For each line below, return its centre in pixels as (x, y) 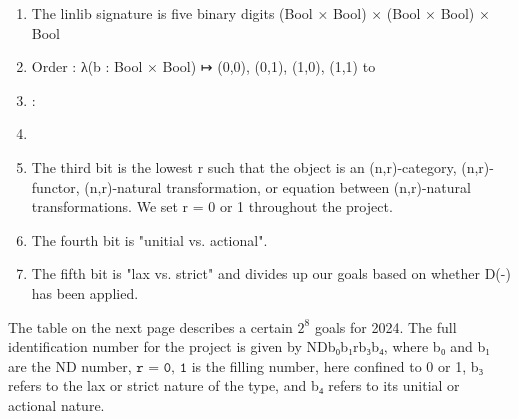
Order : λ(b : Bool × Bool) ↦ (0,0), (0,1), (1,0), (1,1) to (203, 66)
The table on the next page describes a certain (150, 326)
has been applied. (85, 292)
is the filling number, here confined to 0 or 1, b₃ (337, 365)
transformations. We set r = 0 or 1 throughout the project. (212, 206)
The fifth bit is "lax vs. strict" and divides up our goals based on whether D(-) (271, 273)
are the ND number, (70, 365)
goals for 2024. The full (385, 326)
